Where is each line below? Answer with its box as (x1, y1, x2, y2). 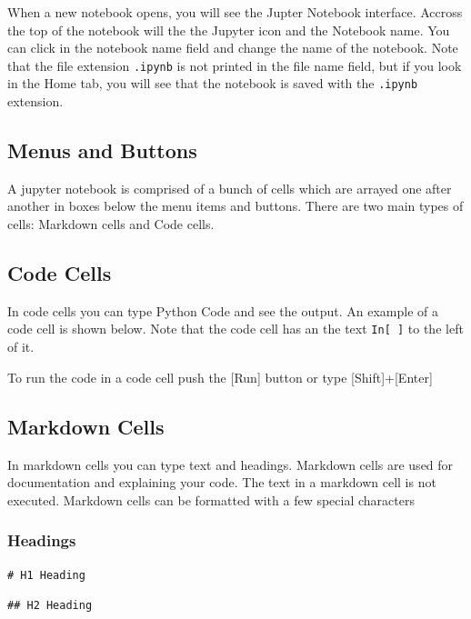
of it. (7, 337, 35, 356)
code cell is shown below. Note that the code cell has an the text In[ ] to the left (7, 319, 464, 338)
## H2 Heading (7, 599, 93, 613)
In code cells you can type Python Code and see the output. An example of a (7, 301, 438, 320)
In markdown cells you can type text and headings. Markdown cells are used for (7, 454, 454, 474)
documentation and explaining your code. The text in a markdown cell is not (7, 473, 436, 492)
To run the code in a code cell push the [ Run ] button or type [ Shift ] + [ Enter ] (7, 367, 433, 386)
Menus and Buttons (7, 136, 197, 165)
